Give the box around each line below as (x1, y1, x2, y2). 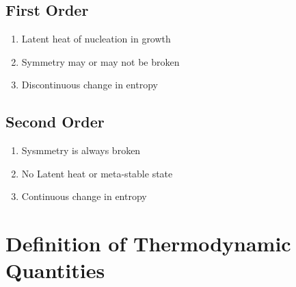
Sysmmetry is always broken (21, 143, 141, 158)
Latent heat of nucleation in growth (21, 32, 171, 46)
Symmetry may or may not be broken (21, 54, 180, 68)
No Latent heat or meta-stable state (21, 166, 173, 180)
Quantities (5, 256, 105, 284)
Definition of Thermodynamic (5, 229, 291, 258)
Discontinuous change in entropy (21, 77, 158, 92)
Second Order (5, 111, 105, 132)
